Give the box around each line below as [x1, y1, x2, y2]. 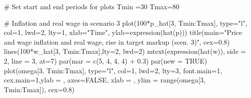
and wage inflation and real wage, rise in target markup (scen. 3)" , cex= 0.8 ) [4, 36, 230, 47]
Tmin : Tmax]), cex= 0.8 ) [4, 84, 75, 94]
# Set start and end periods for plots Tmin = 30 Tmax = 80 [4, 1, 180, 11]
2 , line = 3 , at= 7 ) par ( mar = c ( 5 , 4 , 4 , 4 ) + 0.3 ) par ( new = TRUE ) [4, 55, 207, 65]
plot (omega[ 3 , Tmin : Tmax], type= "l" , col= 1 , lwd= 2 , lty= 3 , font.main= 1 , [4, 65, 222, 75]
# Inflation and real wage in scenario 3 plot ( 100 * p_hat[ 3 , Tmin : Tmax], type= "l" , [4, 17, 248, 28]
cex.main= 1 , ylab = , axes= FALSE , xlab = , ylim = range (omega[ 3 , [4, 75, 206, 85]
